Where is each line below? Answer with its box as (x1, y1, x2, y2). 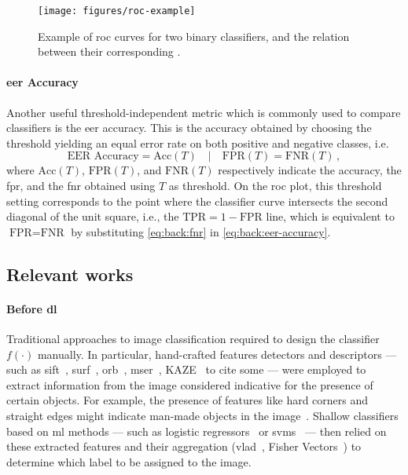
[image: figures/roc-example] (38, 5, 196, 16)
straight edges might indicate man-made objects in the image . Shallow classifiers (6, 407, 399, 423)
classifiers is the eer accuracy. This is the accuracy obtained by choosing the (6, 119, 372, 136)
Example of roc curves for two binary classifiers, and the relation (38, 27, 350, 44)
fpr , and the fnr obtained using (6, 177, 156, 194)
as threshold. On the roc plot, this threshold (168, 177, 382, 194)
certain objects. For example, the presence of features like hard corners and (6, 392, 369, 408)
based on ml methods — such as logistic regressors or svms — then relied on (6, 422, 387, 439)
